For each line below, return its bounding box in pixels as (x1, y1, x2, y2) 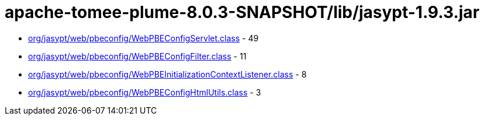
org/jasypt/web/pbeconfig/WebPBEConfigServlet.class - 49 (28, 33, 259, 43)
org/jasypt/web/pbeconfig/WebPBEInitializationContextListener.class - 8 (28, 69, 307, 79)
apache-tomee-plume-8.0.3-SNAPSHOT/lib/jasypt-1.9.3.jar (5, 2, 480, 22)
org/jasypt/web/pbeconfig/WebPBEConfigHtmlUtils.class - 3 (28, 87, 261, 97)
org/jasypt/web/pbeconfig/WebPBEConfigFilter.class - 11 (28, 51, 247, 61)
